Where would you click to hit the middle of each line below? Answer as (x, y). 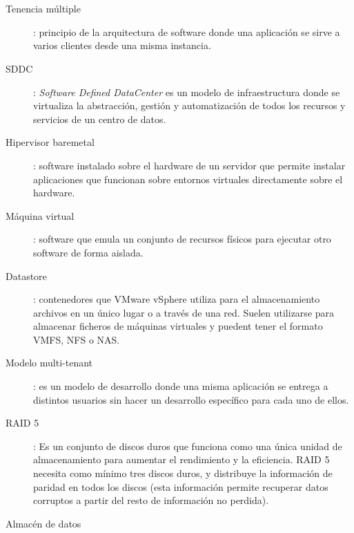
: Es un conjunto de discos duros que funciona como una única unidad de (188, 446)
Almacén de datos (43, 523)
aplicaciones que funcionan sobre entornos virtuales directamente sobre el (188, 179)
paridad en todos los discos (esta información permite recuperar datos (181, 486)
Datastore (26, 275)
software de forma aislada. (88, 252)
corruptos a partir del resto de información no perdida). (151, 500)
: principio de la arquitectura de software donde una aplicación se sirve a (187, 31)
